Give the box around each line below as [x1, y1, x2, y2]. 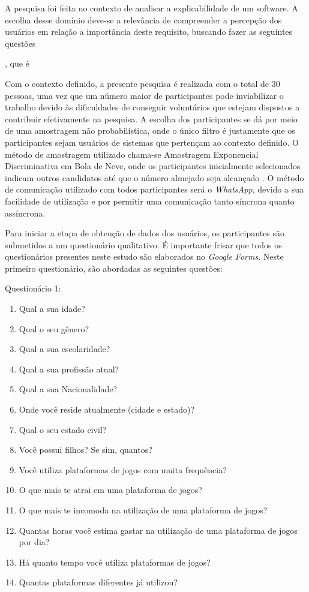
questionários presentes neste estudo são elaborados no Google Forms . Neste [5, 250, 284, 263]
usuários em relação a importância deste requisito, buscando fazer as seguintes [5, 25, 293, 38]
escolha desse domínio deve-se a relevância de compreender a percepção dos [5, 13, 282, 26]
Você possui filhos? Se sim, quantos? [19, 443, 152, 456]
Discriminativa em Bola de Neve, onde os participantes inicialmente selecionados [5, 160, 301, 172]
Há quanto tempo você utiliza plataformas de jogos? [19, 555, 211, 568]
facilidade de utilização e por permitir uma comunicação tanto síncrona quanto [5, 194, 295, 207]
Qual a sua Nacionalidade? [19, 383, 118, 395]
